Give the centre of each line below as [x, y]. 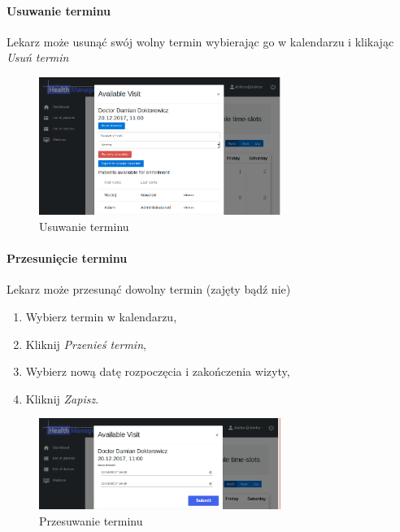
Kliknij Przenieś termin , [86, 344]
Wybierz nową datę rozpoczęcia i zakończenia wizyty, [158, 371]
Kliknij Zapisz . [62, 398]
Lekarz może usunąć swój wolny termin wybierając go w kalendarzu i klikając [200, 41]
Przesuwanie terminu [91, 520]
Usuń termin [38, 57]
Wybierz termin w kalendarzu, [101, 316]
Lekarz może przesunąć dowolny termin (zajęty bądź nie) [149, 289]
